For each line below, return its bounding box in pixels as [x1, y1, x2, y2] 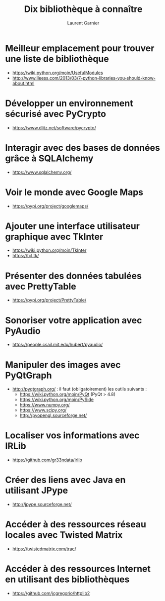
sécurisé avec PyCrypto [5, 108, 107, 119]
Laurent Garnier [67, 20, 100, 26]
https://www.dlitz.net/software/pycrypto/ [12, 124, 96, 130]
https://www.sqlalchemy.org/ [12, 169, 72, 175]
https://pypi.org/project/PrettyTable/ [12, 297, 87, 303]
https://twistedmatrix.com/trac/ [12, 546, 77, 552]
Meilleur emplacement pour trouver [5, 42, 155, 54]
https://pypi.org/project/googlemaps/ [12, 203, 89, 209]
